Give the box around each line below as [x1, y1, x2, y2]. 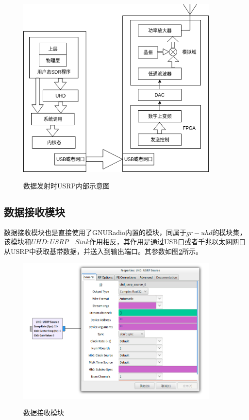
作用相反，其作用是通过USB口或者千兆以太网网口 [89, 236, 246, 247]
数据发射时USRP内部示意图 [23, 180, 110, 190]
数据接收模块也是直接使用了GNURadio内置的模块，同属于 [4, 227, 186, 237]
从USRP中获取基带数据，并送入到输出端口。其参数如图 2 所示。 [4, 246, 203, 256]
